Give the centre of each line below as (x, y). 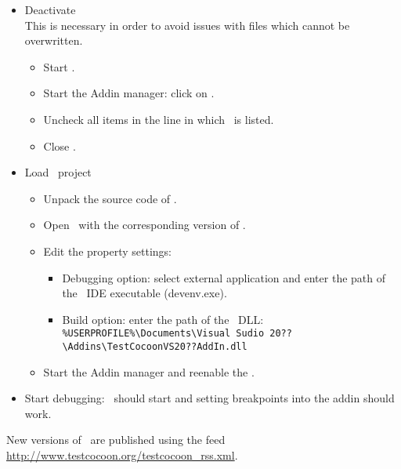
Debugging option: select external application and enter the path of (224, 277)
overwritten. (54, 40)
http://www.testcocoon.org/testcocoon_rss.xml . (122, 455)
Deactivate (50, 9)
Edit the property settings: (107, 251)
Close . (60, 145)
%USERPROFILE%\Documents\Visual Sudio (163, 334)
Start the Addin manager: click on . (129, 93)
